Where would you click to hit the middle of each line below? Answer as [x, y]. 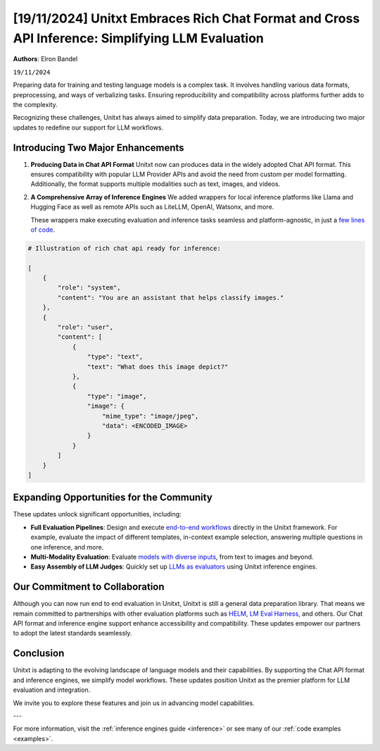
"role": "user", [85, 327]
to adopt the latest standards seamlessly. [72, 633]
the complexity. [35, 104]
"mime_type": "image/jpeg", [151, 416]
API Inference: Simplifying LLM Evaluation [138, 38]
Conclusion [39, 653]
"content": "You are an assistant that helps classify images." [171, 297]
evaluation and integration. [52, 690]
